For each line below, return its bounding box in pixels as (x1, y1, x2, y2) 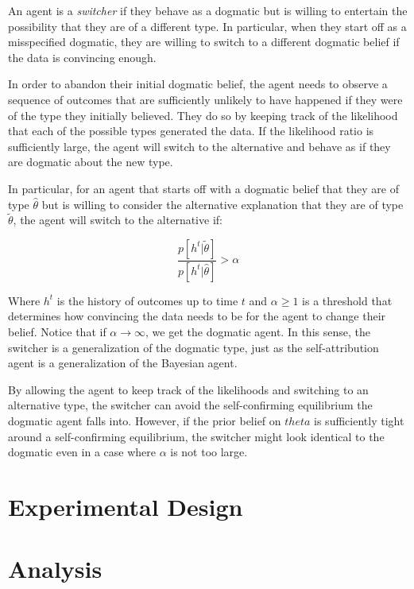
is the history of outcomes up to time (56, 292, 238, 308)
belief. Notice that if (8, 324, 106, 339)
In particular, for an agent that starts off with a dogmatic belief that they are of (8, 180, 399, 196)
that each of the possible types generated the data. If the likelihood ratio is (8, 122, 374, 139)
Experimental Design (8, 490, 243, 522)
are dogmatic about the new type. (8, 153, 173, 170)
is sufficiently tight (314, 412, 404, 428)
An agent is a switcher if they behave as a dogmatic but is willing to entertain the (8, 2, 408, 18)
